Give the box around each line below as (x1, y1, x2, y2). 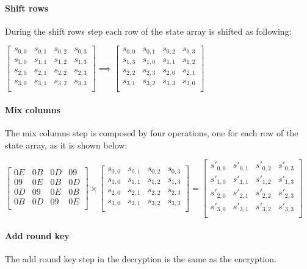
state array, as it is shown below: (5, 138, 128, 151)
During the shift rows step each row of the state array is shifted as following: (5, 24, 292, 37)
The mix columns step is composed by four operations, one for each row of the (5, 127, 298, 139)
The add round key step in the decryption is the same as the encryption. (5, 253, 276, 265)
